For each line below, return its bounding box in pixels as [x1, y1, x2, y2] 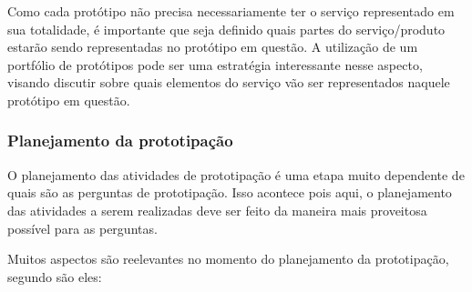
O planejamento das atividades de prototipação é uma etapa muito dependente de [7, 165, 465, 184]
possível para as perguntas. [7, 218, 158, 237]
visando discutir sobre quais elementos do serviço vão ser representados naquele [7, 73, 450, 92]
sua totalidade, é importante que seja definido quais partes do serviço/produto [7, 19, 446, 38]
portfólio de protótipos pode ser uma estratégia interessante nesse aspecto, [7, 55, 423, 74]
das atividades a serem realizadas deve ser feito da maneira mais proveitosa [7, 200, 427, 219]
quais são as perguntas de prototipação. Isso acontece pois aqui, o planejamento [7, 183, 452, 202]
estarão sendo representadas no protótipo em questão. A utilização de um [7, 37, 418, 56]
